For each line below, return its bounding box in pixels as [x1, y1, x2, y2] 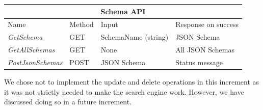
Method [69, 19, 94, 30]
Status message [175, 57, 223, 67]
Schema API [100, 6, 146, 16]
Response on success [175, 19, 239, 30]
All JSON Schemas [175, 44, 234, 55]
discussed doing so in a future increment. [4, 96, 132, 107]
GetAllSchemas [8, 44, 55, 55]
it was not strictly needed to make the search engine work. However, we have [4, 86, 244, 97]
